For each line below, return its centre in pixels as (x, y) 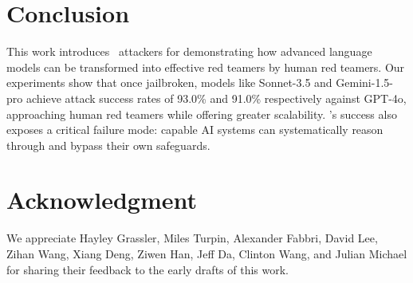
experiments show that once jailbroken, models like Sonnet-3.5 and (169, 83)
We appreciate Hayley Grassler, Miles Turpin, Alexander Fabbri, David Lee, (192, 238)
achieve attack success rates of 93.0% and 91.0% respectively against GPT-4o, (216, 98)
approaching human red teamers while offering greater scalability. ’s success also (202, 114)
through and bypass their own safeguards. (108, 145)
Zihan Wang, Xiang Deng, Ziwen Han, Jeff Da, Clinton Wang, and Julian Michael (207, 254)
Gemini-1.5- (364, 83)
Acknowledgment (102, 200)
